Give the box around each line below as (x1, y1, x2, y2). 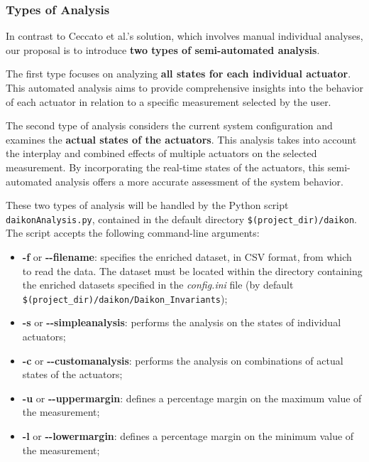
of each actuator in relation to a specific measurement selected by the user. (6, 94, 331, 109)
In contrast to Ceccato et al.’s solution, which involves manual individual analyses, (6, 28, 363, 43)
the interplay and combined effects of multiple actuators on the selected (6, 146, 317, 161)
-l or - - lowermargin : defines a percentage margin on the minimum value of (22, 429, 354, 443)
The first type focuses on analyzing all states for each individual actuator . (6, 66, 351, 81)
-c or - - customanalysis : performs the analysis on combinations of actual (22, 353, 343, 367)
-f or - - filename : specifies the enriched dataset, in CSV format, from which (22, 249, 352, 264)
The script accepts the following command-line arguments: (6, 225, 260, 240)
